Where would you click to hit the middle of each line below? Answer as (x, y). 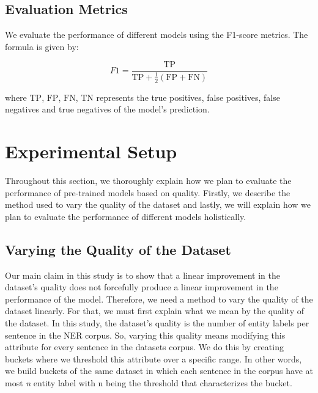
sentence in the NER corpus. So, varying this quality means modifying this (145, 335)
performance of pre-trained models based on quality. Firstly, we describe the (148, 192)
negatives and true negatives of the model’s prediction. (107, 109)
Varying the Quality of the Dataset (118, 249)
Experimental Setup (91, 151)
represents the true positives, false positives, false (188, 97)
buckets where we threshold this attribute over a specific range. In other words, (153, 358)
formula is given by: (42, 46)
